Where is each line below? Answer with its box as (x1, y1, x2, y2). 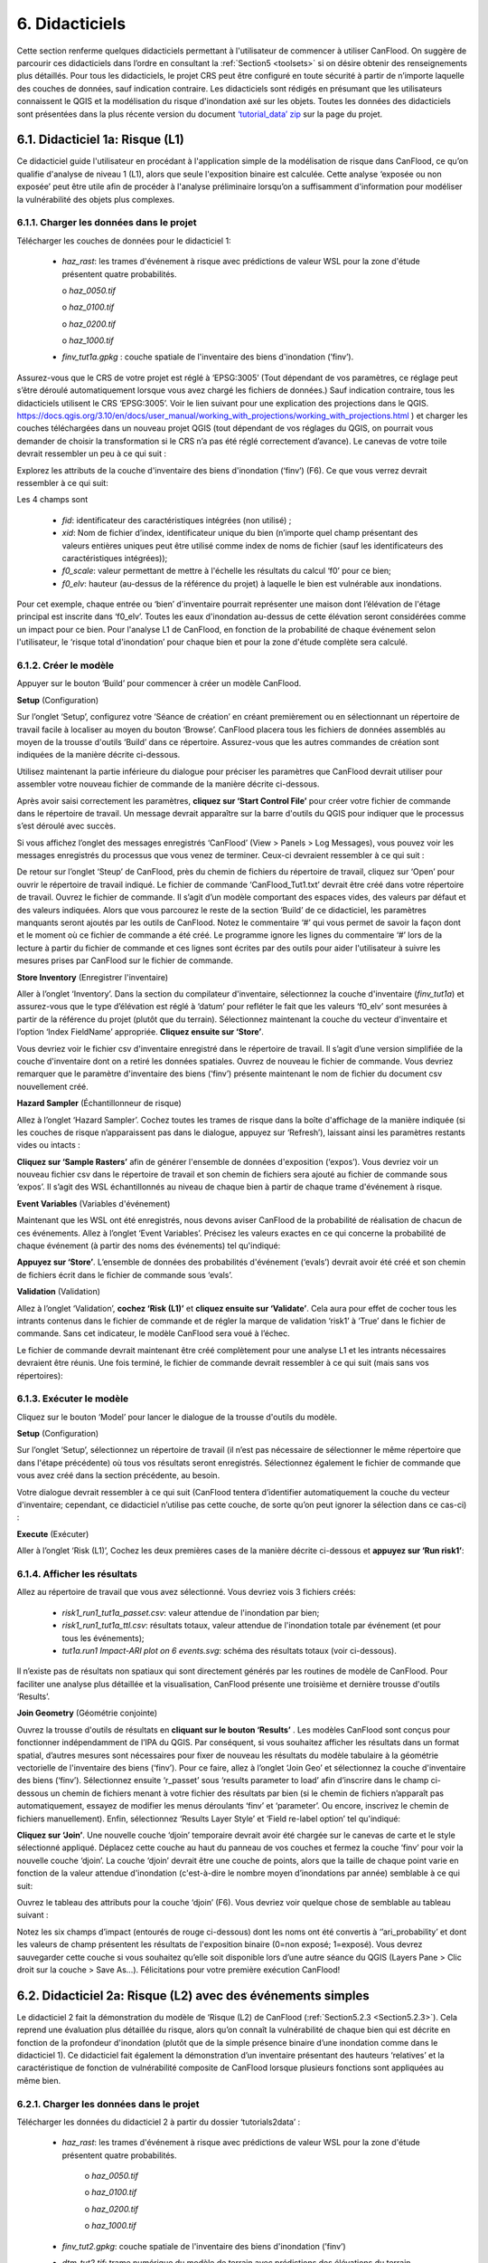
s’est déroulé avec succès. (16, 820, 117, 832)
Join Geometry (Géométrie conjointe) (16, 1707, 158, 1719)
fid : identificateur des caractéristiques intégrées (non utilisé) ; (61, 514, 292, 525)
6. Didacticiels (16, 14, 127, 33)
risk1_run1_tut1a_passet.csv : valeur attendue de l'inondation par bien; (61, 1607, 320, 1618)
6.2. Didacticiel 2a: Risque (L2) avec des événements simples (16, 1988, 370, 2003)
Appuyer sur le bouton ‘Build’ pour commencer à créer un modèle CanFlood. (16, 678, 302, 689)
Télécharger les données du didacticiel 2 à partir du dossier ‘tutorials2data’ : (16, 2116, 301, 2127)
